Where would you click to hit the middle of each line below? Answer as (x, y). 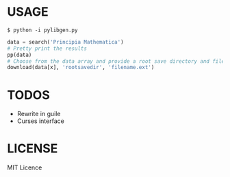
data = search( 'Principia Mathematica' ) (66, 42)
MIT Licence (25, 167)
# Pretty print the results (47, 49)
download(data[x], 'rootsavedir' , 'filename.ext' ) (81, 68)
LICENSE (33, 149)
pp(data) (20, 55)
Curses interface (41, 121)
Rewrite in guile (39, 114)
